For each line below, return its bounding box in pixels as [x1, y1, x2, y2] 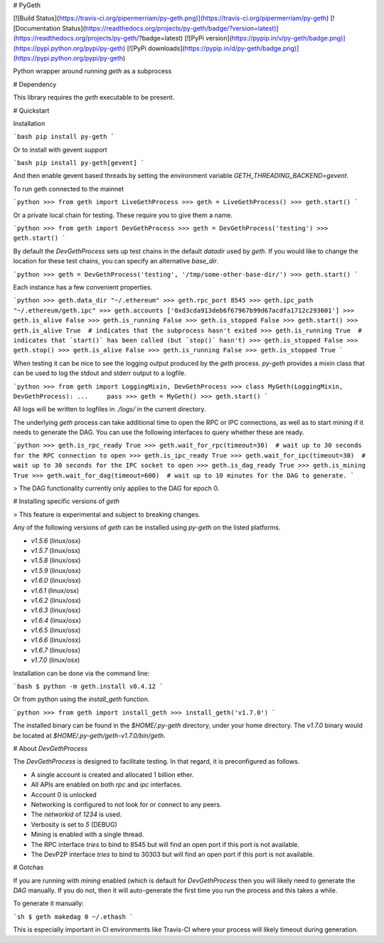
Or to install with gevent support [13, 145, 107, 154]
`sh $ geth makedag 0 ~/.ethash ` [13, 912, 134, 921]
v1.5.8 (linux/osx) [31, 556, 81, 565]
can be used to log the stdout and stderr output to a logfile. [13, 369, 186, 377]
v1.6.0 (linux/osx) [31, 576, 81, 585]
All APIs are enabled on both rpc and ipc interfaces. [31, 780, 183, 789]
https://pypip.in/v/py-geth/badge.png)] [231, 34, 346, 43]
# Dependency [13, 80, 57, 88]
